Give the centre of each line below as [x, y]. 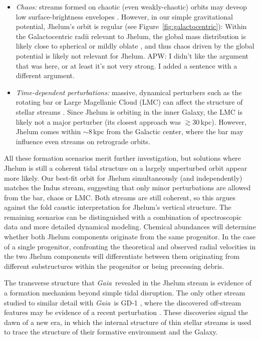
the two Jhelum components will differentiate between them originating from [122, 256]
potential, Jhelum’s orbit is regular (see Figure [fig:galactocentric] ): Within [131, 26]
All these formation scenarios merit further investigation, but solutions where [122, 158]
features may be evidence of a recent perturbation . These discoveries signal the [126, 312]
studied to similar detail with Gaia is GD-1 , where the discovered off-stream [123, 302]
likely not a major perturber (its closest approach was [98, 121]
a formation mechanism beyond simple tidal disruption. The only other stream [125, 293]
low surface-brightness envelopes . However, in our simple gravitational [124, 16]
